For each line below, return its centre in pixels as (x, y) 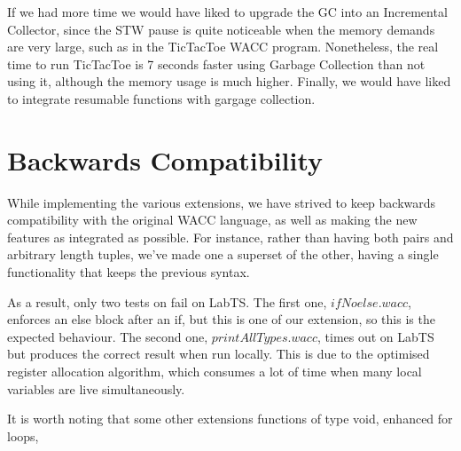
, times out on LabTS (375, 336)
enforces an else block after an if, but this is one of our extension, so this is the (221, 319)
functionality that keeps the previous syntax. (129, 272)
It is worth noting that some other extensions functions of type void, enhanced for (230, 419)
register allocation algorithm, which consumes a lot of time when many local (215, 372)
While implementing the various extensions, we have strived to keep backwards (222, 202)
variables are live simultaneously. (96, 388)
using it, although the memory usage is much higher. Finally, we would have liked (229, 81)
